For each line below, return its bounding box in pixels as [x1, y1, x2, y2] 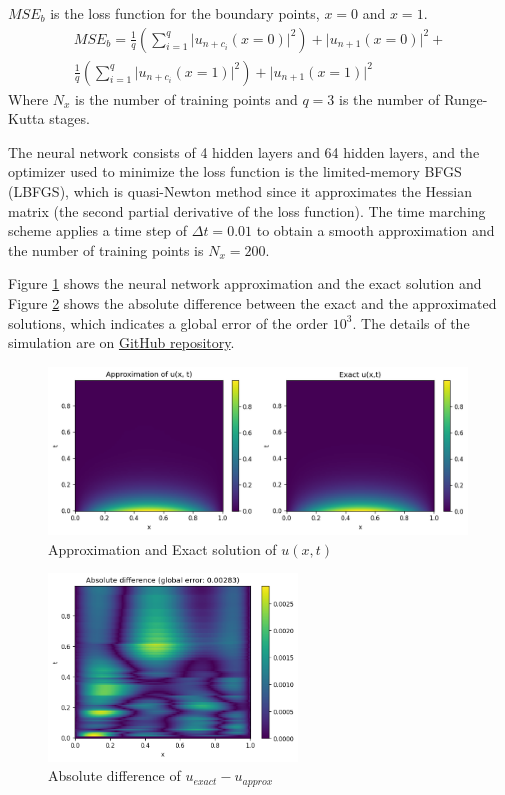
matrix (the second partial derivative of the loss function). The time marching [8, 200, 486, 221]
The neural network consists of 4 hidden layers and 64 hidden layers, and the [8, 141, 480, 162]
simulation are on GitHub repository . [8, 332, 235, 353]
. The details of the [352, 312, 470, 333]
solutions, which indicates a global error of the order [8, 312, 329, 333]
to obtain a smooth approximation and [256, 220, 495, 241]
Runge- [444, 88, 488, 109]
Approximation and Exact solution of [48, 538, 277, 559]
